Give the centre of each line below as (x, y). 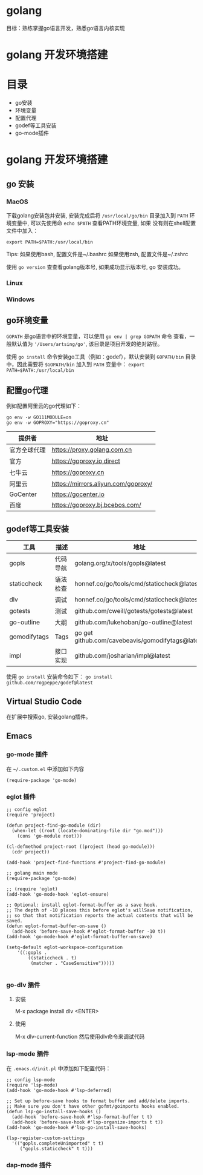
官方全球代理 (28, 450)
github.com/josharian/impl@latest (122, 656)
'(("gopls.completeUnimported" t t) (58, 1143)
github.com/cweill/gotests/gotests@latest (134, 611)
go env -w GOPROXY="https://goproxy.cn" (58, 423)
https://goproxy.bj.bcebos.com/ (97, 505)
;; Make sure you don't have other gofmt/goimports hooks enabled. (93, 1106)
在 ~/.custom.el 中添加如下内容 (45, 769)
